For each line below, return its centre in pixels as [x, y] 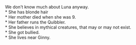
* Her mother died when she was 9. [41, 17]
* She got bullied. [22, 32]
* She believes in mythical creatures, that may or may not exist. [68, 27]
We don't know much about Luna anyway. [47, 7]
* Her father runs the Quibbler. [35, 22]
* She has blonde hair [27, 12]
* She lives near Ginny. [28, 37]
